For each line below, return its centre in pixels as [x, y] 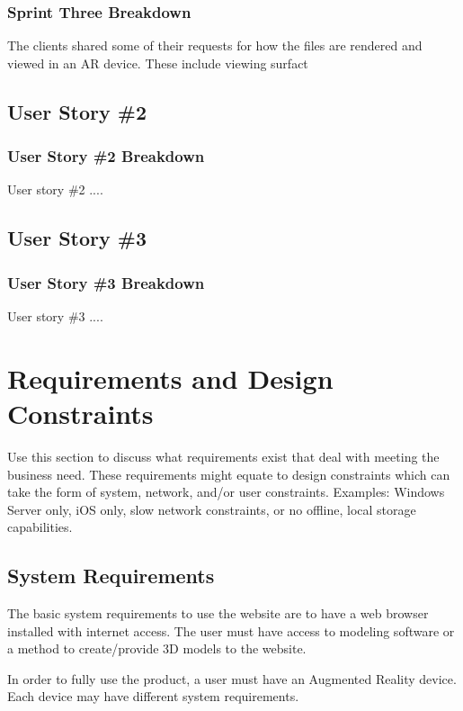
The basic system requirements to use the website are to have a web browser [218, 613]
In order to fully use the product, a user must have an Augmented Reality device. [232, 678]
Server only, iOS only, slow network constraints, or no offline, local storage [212, 509]
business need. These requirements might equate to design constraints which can [229, 474]
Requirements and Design [170, 378]
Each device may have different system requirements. [153, 696]
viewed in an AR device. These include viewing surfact [158, 63]
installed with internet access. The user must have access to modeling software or [231, 630]
